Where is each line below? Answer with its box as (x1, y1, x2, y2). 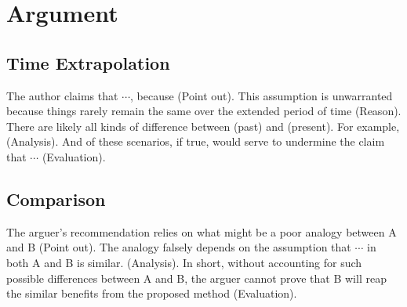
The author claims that (6, 87, 118, 103)
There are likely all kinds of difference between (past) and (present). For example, (6, 117, 400, 134)
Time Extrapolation (6, 50, 170, 74)
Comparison (6, 186, 106, 211)
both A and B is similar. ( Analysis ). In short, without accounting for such (6, 254, 362, 270)
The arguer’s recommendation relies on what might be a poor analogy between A (6, 223, 397, 240)
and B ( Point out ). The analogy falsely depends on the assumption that (6, 239, 351, 255)
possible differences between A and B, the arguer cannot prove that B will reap (6, 269, 387, 286)
